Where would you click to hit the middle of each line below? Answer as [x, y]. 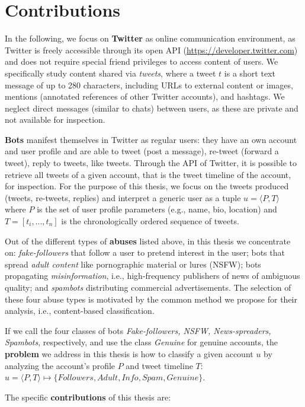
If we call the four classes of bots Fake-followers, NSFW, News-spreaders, [138, 330]
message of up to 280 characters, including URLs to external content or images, [149, 85]
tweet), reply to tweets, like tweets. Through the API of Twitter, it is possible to [151, 163]
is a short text [250, 73]
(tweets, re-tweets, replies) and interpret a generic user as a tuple [123, 197]
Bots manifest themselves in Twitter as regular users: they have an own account [151, 139]
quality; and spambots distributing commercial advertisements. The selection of [148, 287]
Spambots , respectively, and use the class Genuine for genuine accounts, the [142, 342]
